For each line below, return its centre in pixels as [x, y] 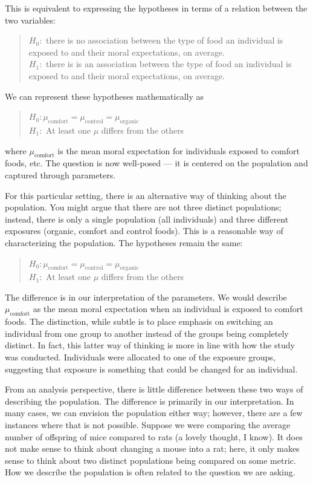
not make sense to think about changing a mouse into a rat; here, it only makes [152, 448]
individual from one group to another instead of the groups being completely [147, 333]
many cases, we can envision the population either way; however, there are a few [154, 413]
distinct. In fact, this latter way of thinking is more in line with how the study [150, 345]
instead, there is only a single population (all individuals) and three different [147, 219]
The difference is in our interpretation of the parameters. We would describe [146, 297]
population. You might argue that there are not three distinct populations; [143, 207]
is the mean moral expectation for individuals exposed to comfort [179, 150]
